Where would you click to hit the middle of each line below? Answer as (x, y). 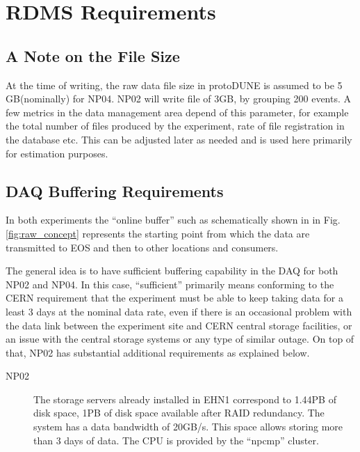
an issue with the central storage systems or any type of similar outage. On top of (180, 339)
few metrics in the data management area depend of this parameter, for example (177, 112)
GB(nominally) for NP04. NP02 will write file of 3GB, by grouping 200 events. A (179, 99)
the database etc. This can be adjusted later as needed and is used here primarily (179, 139)
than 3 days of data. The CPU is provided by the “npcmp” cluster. (176, 440)
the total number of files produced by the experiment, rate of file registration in (175, 126)
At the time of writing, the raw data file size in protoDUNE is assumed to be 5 (174, 85)
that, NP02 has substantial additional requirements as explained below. (158, 352)
